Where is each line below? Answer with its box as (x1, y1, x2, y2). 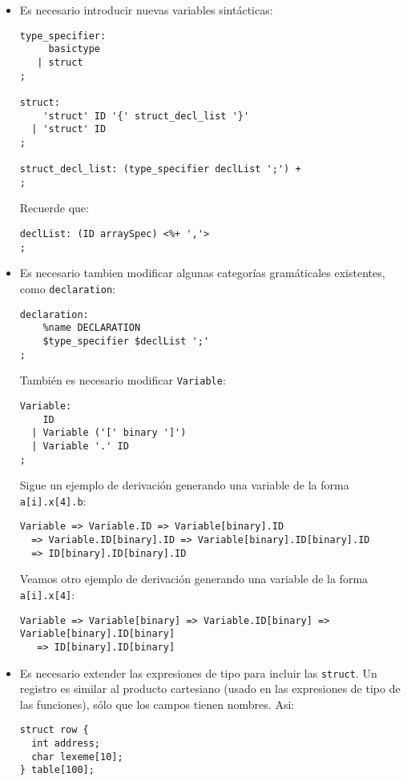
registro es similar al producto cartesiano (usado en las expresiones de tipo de (19, 680, 401, 697)
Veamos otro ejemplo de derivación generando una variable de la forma (19, 570, 369, 587)
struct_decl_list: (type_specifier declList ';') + (19, 163, 301, 175)
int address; (31, 738, 101, 750)
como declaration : (19, 280, 115, 296)
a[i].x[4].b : (19, 492, 87, 509)
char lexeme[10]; (31, 751, 123, 763)
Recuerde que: (19, 199, 89, 216)
